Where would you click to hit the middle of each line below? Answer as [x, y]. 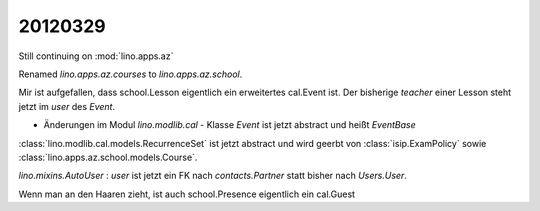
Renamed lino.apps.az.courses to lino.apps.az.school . [130, 74]
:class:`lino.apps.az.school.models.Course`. [108, 157]
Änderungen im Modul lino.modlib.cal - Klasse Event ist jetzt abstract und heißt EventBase [230, 125]
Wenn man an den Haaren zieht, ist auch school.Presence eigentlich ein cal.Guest [186, 194]
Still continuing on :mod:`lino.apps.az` [96, 56]
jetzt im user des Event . [66, 106]
